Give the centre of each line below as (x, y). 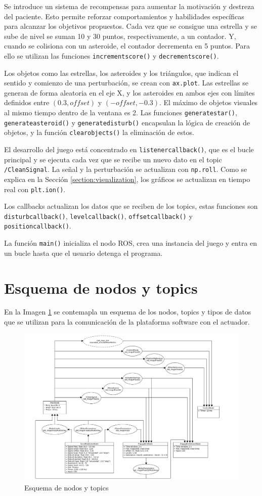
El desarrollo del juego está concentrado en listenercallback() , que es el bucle (129, 149)
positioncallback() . (38, 226)
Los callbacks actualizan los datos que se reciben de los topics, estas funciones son (131, 206)
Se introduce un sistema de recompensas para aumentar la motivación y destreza (129, 6)
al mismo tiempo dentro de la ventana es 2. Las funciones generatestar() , (121, 112)
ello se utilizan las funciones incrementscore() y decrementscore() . (112, 55)
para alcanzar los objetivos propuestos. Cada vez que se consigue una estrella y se (131, 26)
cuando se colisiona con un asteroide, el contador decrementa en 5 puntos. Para (127, 46)
